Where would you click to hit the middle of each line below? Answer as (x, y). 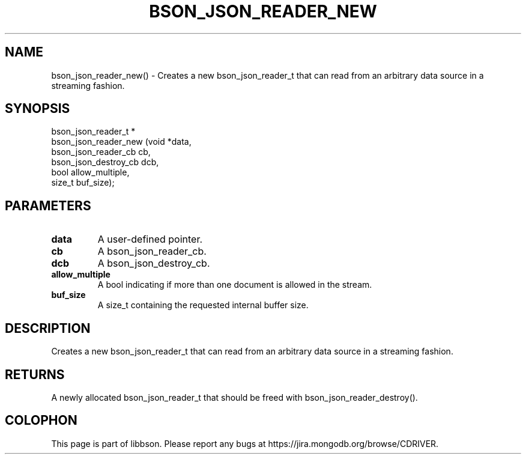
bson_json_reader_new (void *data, (121, 142)
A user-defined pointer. (150, 239)
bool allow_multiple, (90, 172)
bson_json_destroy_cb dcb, (105, 162)
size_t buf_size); (83, 183)
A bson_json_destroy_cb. (154, 263)
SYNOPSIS (38, 109)
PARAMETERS (48, 205)
